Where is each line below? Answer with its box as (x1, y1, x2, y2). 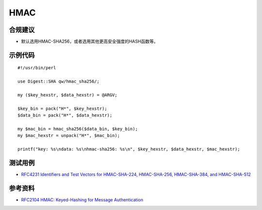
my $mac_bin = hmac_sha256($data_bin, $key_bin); (17, 126, 138, 132)
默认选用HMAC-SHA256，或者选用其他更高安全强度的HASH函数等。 (21, 39, 158, 45)
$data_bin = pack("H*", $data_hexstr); (17, 113, 113, 118)
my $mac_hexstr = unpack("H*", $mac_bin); (17, 133, 120, 138)
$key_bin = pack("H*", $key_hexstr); (17, 105, 108, 111)
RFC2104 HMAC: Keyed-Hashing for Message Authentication (21, 196, 143, 203)
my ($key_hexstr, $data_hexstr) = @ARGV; (17, 92, 117, 98)
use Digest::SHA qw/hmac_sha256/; (17, 79, 99, 84)
